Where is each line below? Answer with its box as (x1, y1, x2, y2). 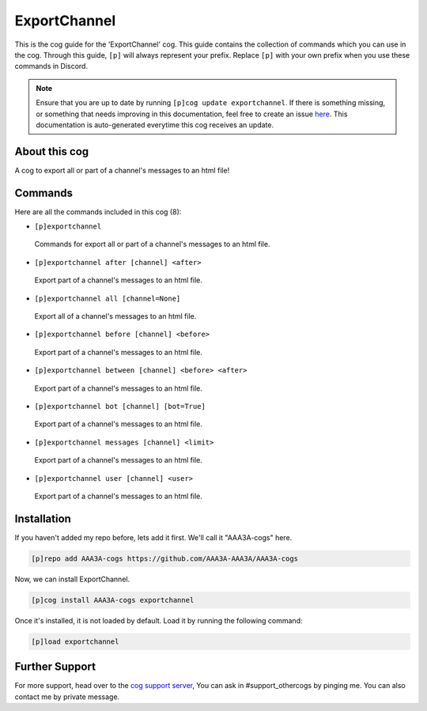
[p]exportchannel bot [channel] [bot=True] (34, 402, 206, 410)
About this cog (14, 145, 89, 158)
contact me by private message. (14, 692, 120, 702)
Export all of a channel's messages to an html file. (34, 312, 197, 321)
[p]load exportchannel (31, 637, 119, 646)
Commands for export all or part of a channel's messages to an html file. (34, 240, 270, 249)
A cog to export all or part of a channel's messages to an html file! (14, 165, 230, 175)
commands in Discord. (14, 62, 89, 71)
